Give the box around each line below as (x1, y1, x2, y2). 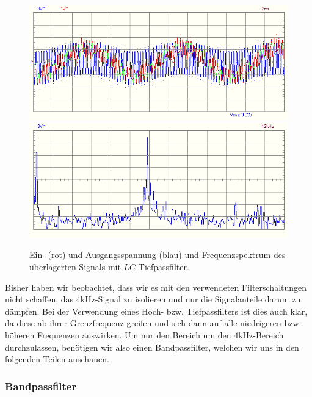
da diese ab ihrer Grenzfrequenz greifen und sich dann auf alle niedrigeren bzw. (5, 317, 302, 329)
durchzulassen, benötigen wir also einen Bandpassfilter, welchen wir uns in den (5, 340, 299, 353)
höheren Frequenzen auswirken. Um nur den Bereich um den (5, 329, 231, 342)
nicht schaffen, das (5, 293, 74, 306)
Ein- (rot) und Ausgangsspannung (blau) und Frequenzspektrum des (29, 248, 286, 261)
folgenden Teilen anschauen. (5, 352, 109, 365)
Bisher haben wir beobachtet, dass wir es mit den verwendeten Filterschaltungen (5, 281, 307, 293)
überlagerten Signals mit (29, 260, 121, 273)
